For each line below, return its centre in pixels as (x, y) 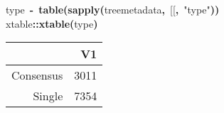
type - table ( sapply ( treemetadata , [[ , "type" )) (113, 9)
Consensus (37, 75)
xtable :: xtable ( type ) (52, 23)
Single (48, 96)
